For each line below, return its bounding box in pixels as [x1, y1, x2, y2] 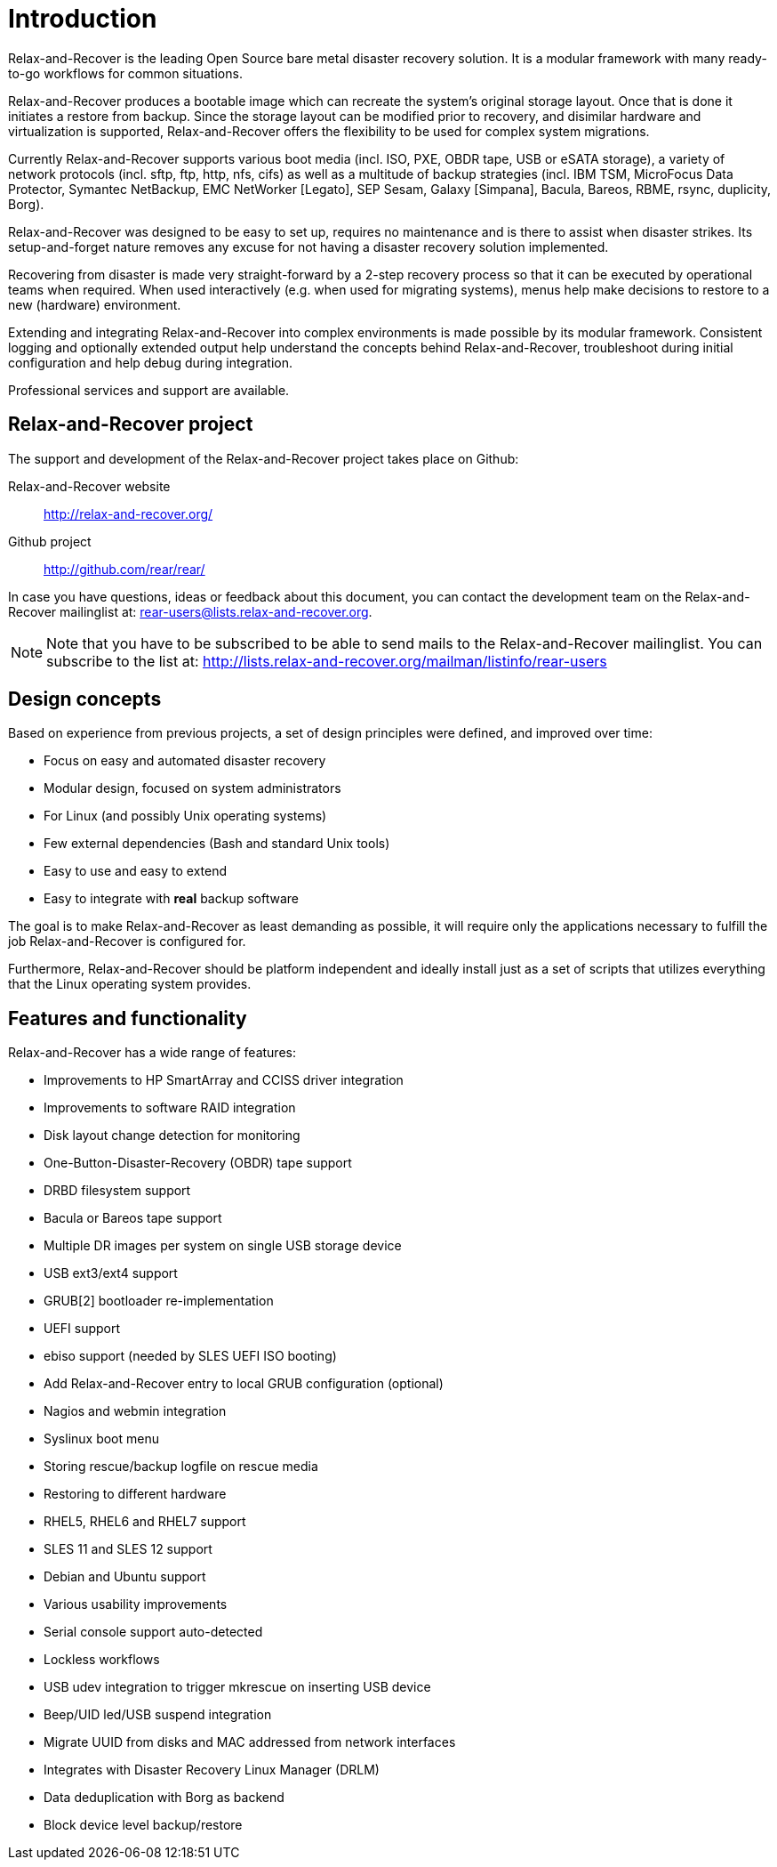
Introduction [8, 4, 157, 34]
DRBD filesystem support [44, 1183, 191, 1199]
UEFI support [44, 1321, 121, 1337]
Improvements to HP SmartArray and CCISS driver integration [44, 1072, 404, 1088]
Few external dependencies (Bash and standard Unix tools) [44, 836, 390, 852]
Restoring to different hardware [44, 1486, 227, 1502]
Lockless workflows [44, 1652, 160, 1668]
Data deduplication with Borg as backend [44, 1790, 284, 1806]
